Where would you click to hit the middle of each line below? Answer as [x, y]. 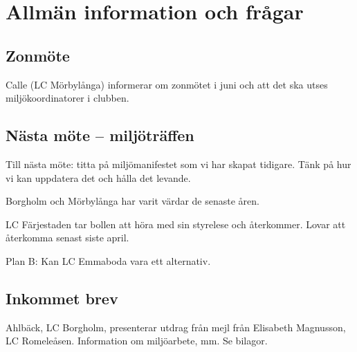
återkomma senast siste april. [67, 238]
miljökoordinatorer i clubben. [67, 98]
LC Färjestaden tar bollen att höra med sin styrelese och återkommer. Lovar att [176, 224]
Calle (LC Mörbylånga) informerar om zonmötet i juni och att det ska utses [167, 84]
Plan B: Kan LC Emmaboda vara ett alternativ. [108, 260]
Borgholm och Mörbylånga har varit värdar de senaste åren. [132, 201]
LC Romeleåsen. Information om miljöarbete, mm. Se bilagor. [137, 341]
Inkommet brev [62, 298]
